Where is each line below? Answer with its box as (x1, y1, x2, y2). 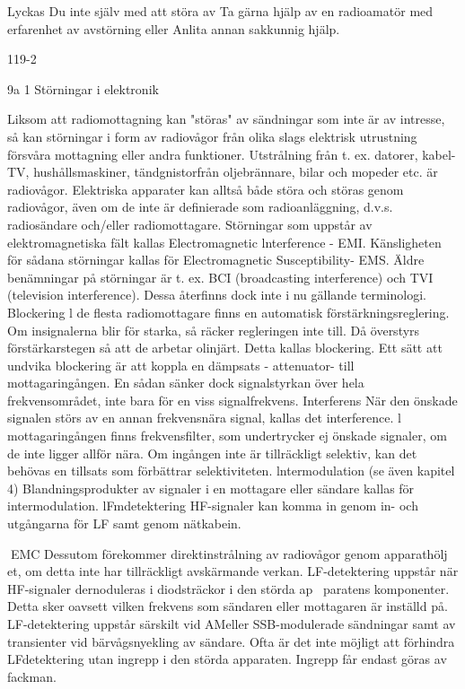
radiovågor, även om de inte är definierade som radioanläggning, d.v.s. (7, 197, 393, 216)
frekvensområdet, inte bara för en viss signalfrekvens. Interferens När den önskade (7, 390, 458, 409)
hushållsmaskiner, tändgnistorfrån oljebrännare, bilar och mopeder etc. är (33, 162, 438, 181)
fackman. (7, 667, 57, 685)
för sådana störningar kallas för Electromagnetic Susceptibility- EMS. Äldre (7, 250, 425, 269)
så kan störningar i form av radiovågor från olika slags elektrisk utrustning (7, 126, 417, 145)
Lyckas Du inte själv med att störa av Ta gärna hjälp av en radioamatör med (7, 2, 434, 20)
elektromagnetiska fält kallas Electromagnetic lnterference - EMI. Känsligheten (7, 232, 442, 251)
